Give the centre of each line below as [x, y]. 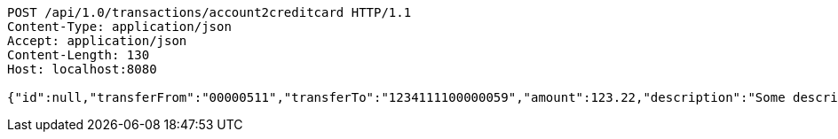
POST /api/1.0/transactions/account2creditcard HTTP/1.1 [209, 12]
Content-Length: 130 [79, 55]
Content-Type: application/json [119, 27]
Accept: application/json [97, 41]
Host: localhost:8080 [82, 69]
